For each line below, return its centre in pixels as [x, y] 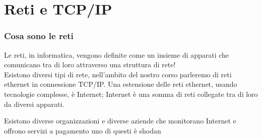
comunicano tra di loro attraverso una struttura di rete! [90, 64]
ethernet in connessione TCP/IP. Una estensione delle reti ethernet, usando [121, 84]
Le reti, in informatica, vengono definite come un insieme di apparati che [117, 54]
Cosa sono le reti [39, 36]
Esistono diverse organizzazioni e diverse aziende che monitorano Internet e [120, 121]
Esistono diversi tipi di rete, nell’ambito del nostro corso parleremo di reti [118, 74]
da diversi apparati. [34, 104]
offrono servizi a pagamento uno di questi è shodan [83, 130]
